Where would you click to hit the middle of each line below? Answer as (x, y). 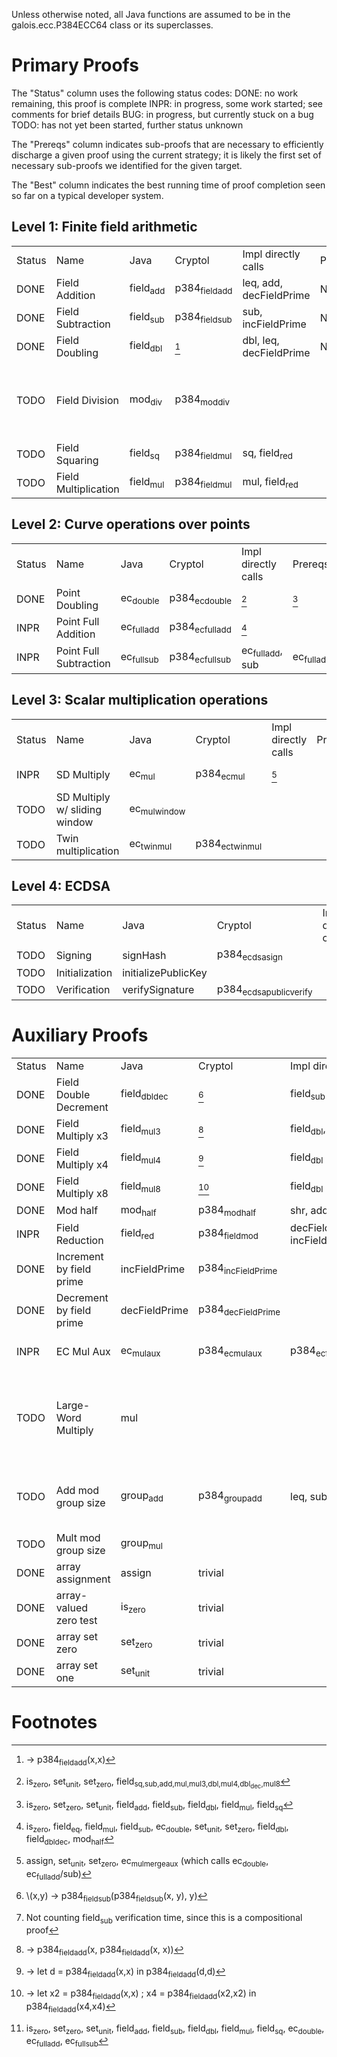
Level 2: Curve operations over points (131, 524)
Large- (73, 1405)
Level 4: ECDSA (61, 885)
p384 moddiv (202, 400)
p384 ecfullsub (200, 657)
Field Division (87, 400)
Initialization (84, 972)
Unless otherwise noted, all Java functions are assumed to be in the (151, 14)
